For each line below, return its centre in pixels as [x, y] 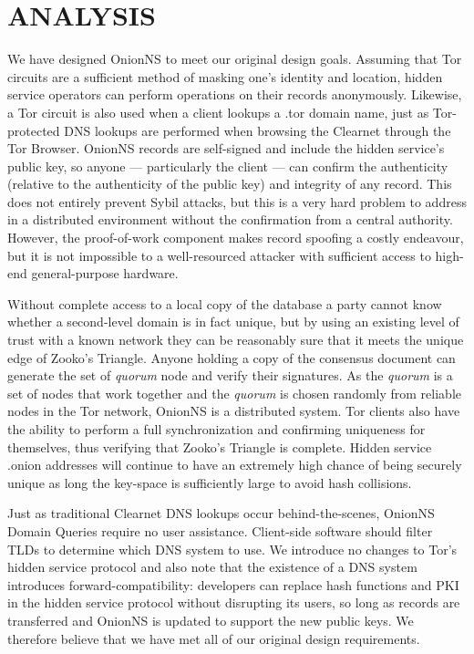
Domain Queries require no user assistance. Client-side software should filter [220, 530]
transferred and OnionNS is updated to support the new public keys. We [211, 620]
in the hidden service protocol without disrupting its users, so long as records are [234, 602]
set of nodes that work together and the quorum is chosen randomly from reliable [235, 393]
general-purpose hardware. [105, 273]
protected [34, 130]
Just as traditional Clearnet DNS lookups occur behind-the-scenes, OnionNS [221, 513]
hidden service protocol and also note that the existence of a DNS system [212, 567]
